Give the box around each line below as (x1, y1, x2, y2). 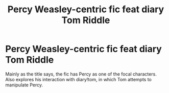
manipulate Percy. (5, 82, 43, 88)
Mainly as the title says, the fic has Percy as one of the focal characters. (5, 71, 157, 77)
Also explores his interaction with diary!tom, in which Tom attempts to (5, 76, 152, 82)
